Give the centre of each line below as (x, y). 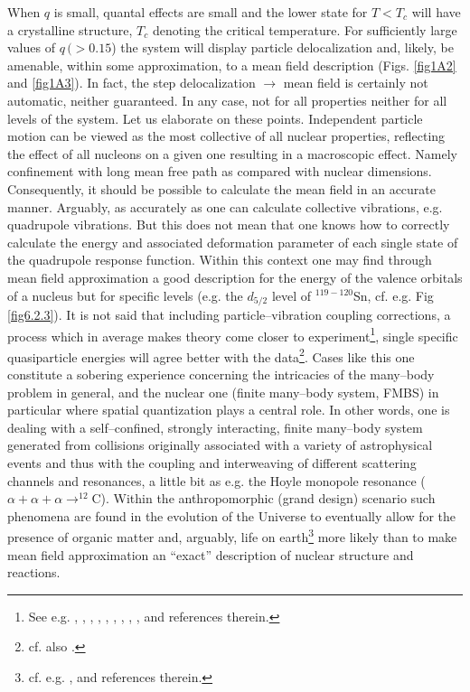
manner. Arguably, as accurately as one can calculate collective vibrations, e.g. (225, 206)
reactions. (34, 572)
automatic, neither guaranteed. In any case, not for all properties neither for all (227, 100)
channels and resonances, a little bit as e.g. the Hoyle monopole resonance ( (216, 480)
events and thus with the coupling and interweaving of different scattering (212, 463)
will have (436, 12)
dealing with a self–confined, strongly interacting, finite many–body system (215, 427)
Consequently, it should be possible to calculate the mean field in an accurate (222, 188)
